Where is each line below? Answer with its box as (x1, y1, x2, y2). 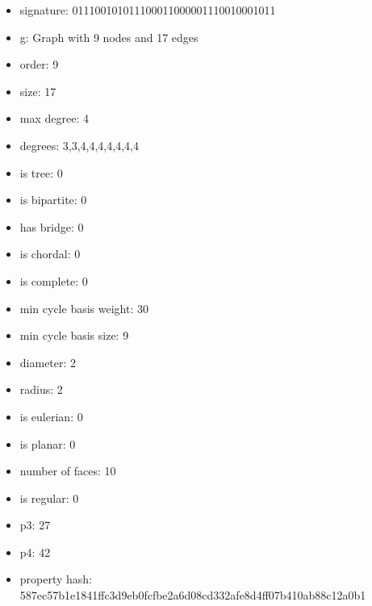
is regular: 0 (19, 489, 79, 506)
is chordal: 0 (19, 245, 81, 262)
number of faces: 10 (19, 462, 116, 479)
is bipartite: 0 (19, 191, 87, 208)
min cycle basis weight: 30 (19, 299, 148, 316)
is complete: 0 (19, 272, 88, 289)
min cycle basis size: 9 (19, 327, 129, 344)
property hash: (19, 570, 93, 587)
